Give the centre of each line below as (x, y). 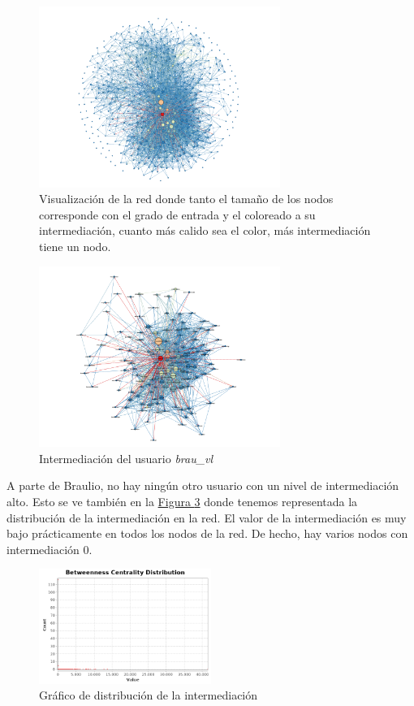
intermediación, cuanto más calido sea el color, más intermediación (205, 230)
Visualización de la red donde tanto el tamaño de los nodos (186, 199)
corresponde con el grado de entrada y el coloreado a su (177, 214)
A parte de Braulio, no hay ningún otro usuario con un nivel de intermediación (203, 485)
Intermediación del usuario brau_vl (126, 458)
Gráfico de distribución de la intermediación (149, 695)
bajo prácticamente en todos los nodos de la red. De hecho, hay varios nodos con (207, 533)
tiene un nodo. (75, 246)
